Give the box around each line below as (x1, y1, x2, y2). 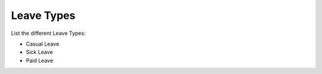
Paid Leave (26, 57, 54, 64)
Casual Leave (26, 40, 60, 47)
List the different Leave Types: (11, 30, 86, 37)
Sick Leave (26, 49, 53, 56)
